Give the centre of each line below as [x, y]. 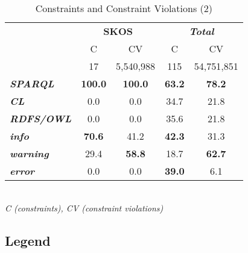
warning [29, 153]
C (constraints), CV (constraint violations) [84, 208]
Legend [28, 240]
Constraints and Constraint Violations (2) [124, 8]
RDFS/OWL [41, 118]
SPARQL [32, 83]
